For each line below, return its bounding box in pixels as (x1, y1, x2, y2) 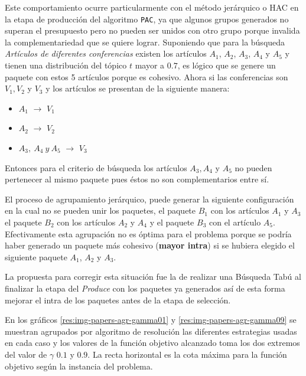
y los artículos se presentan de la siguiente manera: (45, 82, 230, 94)
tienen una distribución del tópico (5, 59, 127, 71)
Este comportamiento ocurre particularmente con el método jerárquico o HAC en (5, 1, 299, 13)
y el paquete (149, 215, 194, 228)
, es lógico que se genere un (177, 59, 276, 71)
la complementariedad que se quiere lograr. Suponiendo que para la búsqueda (5, 35, 285, 48)
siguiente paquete (5, 250, 67, 263)
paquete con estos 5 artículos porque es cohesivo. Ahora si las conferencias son (5, 70, 288, 83)
